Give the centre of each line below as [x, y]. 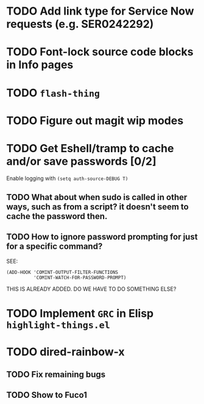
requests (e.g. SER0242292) [80, 24]
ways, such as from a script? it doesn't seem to [97, 207]
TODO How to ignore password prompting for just [102, 237]
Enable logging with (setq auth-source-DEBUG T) [67, 178]
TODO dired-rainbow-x [65, 352]
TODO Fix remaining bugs [56, 374]
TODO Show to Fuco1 [47, 395]
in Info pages [40, 65]
